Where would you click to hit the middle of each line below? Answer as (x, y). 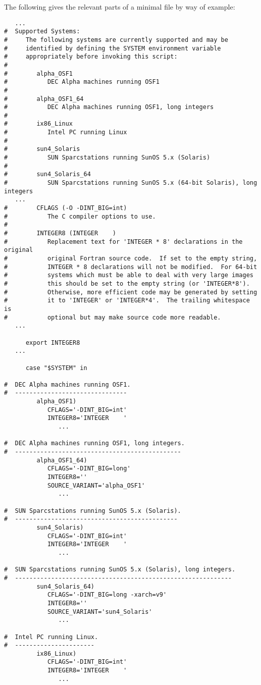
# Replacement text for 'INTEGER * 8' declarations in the (123, 242)
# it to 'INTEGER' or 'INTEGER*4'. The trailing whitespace (127, 301)
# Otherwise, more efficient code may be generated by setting (131, 292)
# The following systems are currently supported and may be (116, 40)
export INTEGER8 (53, 342)
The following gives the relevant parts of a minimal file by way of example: (120, 7)
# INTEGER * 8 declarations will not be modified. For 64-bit (131, 267)
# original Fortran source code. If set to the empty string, (131, 258)
